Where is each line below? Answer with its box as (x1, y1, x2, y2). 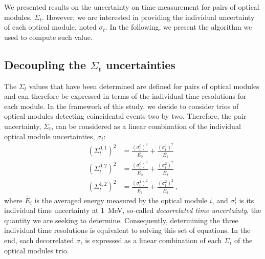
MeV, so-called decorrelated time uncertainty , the (108, 205, 261, 215)
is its (239, 195, 254, 205)
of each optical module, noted (4, 21, 97, 32)
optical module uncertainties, (4, 131, 95, 141)
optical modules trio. (4, 245, 69, 255)
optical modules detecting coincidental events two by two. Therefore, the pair (4, 111, 247, 121)
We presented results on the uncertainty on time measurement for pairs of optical (4, 2, 259, 12)
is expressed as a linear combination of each (85, 235, 222, 246)
